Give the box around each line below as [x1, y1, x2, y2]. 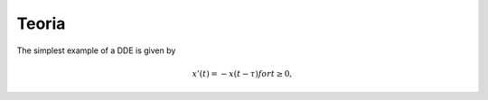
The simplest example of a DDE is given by [16, 45, 176, 56]
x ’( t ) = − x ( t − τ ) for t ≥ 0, [192, 68, 293, 78]
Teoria [16, 14, 66, 33]
